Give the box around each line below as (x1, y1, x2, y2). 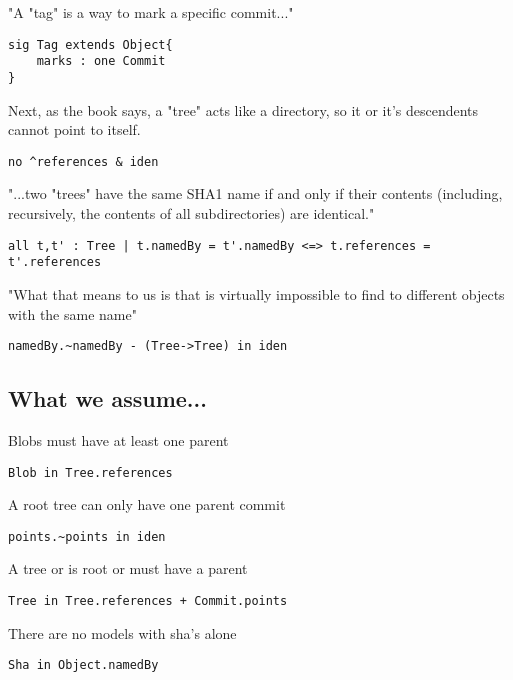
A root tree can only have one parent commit (8, 494, 286, 515)
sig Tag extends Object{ (8, 37, 173, 52)
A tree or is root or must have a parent (8, 558, 248, 579)
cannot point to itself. (8, 119, 141, 140)
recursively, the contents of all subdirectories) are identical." (8, 203, 375, 223)
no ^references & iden (8, 154, 159, 169)
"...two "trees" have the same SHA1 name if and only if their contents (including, (8, 183, 503, 204)
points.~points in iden (8, 529, 166, 544)
